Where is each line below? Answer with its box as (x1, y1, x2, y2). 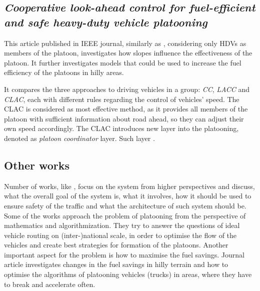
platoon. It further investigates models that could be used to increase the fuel (4, 57, 241, 67)
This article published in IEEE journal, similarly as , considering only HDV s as (4, 37, 246, 48)
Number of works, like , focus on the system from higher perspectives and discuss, (4, 180, 255, 191)
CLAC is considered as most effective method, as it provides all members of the (4, 103, 248, 114)
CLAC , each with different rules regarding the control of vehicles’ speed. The (4, 93, 239, 104)
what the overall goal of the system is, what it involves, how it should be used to (4, 190, 251, 201)
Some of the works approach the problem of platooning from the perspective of (4, 210, 246, 220)
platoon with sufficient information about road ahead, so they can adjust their (4, 113, 244, 123)
